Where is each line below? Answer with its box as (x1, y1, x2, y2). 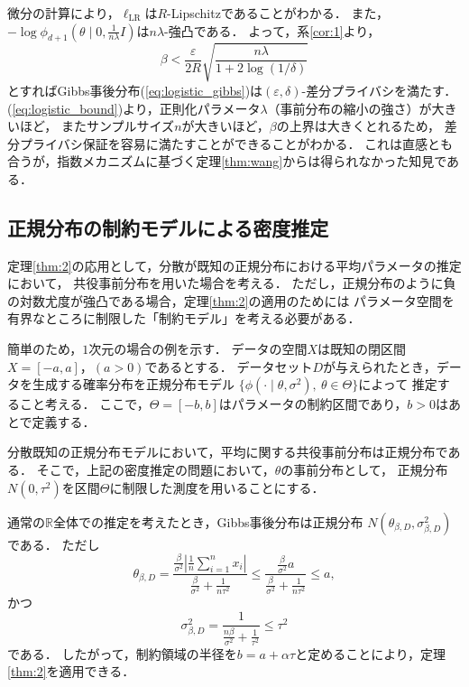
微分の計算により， (7, 4, 120, 22)
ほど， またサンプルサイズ (19, 116, 175, 135)
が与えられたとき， (323, 357, 437, 376)
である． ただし (7, 534, 100, 553)
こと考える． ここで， (19, 395, 150, 413)
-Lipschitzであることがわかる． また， (167, 4, 390, 22)
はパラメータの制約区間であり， (218, 395, 408, 413)
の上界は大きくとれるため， (276, 116, 441, 135)
